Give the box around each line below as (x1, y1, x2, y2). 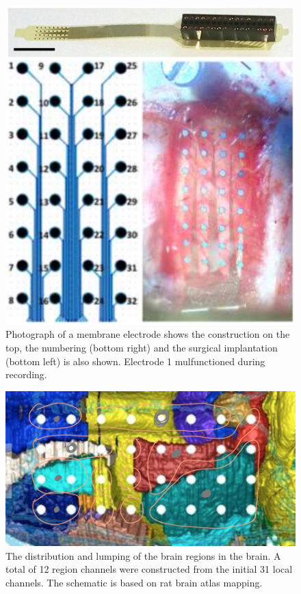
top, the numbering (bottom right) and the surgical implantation (5, 341, 278, 355)
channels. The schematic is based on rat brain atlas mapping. (5, 575, 263, 589)
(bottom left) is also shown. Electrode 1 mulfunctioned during (5, 354, 265, 368)
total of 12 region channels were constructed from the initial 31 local (5, 562, 293, 576)
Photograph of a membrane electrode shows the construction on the (5, 327, 290, 341)
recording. (5, 367, 47, 382)
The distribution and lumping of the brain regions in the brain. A (5, 548, 281, 562)
